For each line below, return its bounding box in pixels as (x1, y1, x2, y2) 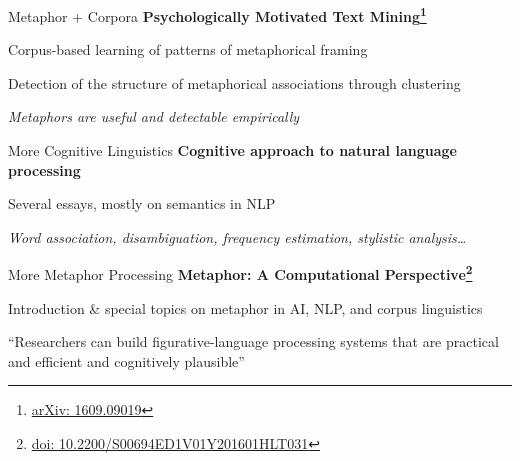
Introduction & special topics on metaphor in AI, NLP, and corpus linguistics (8, 297, 483, 318)
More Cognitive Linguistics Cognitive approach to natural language (8, 140, 457, 161)
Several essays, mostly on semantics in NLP (8, 193, 276, 214)
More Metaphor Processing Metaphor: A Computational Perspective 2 (8, 261, 473, 285)
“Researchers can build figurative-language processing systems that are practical (8, 331, 499, 352)
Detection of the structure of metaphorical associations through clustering (8, 72, 461, 93)
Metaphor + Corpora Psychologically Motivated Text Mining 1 (8, 3, 427, 26)
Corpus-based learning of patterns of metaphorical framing (8, 39, 368, 60)
